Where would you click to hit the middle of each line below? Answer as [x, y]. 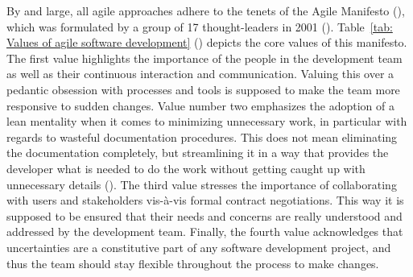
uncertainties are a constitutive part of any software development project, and [199, 247]
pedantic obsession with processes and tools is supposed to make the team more [203, 89]
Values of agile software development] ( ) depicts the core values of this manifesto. [207, 42]
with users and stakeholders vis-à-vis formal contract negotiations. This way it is [205, 200]
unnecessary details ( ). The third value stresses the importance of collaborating [202, 184]
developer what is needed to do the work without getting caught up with [186, 168]
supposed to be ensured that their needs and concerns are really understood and [204, 215]
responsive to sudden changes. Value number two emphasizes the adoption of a [200, 105]
